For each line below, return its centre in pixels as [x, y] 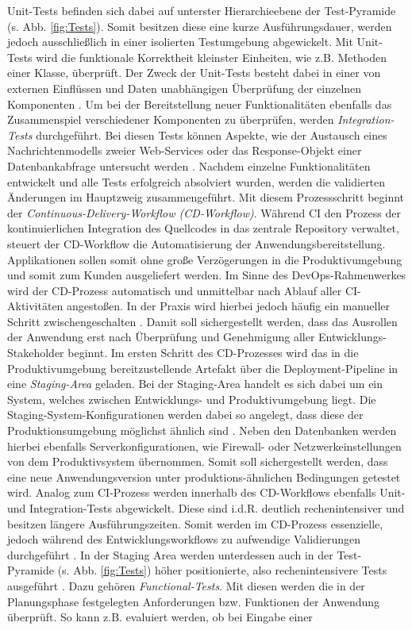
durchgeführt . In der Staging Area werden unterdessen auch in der [170, 554]
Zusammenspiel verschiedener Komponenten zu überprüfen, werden [171, 119]
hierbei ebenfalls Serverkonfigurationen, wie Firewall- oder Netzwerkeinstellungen [204, 446]
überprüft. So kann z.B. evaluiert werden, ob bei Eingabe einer [160, 617]
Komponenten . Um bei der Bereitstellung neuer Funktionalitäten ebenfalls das [200, 104]
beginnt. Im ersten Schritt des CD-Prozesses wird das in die [213, 353]
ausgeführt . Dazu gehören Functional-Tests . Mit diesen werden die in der [186, 585]
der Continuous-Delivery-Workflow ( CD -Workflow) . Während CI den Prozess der [204, 212]
